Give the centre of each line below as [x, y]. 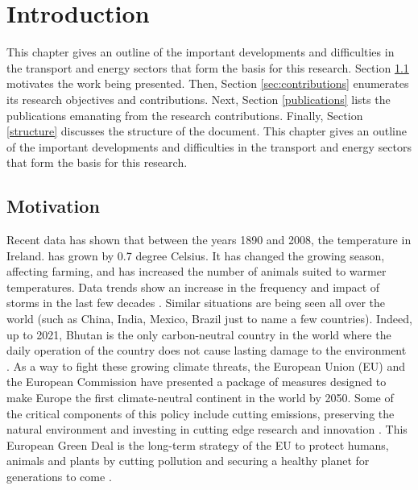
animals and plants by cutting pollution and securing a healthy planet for [188, 461]
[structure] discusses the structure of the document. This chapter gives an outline [207, 131]
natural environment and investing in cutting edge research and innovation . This [207, 429]
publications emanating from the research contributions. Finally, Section [185, 115]
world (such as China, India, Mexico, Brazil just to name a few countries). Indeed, [209, 319]
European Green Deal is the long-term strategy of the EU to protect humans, [198, 444]
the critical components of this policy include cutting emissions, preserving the [201, 413]
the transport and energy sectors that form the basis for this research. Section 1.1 [208, 67]
